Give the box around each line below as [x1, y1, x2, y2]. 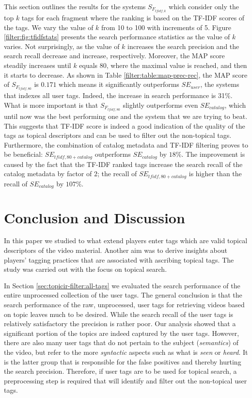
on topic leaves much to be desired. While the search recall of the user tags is [4, 309, 234, 319]
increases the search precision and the [127, 41, 239, 51]
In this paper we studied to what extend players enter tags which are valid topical [4, 235, 248, 246]
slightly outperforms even [123, 99, 198, 110]
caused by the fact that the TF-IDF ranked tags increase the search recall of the [4, 159, 243, 169]
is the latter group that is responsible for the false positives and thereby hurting [4, 356, 241, 366]
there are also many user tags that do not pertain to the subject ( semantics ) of [4, 337, 239, 348]
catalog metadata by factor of [4, 168, 92, 179]
